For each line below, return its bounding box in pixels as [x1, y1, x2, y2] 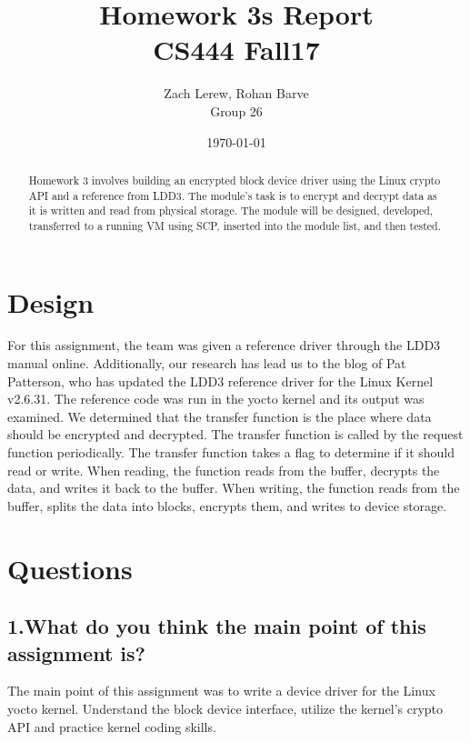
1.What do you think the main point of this [7, 612, 426, 640]
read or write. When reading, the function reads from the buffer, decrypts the [7, 460, 440, 479]
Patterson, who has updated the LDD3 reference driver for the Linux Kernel [7, 371, 434, 390]
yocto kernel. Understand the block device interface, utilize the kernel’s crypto [7, 698, 444, 717]
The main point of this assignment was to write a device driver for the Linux [7, 681, 435, 700]
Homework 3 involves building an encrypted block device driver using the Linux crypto [28, 172, 441, 187]
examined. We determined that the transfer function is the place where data [7, 406, 432, 426]
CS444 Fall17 [153, 31, 320, 68]
